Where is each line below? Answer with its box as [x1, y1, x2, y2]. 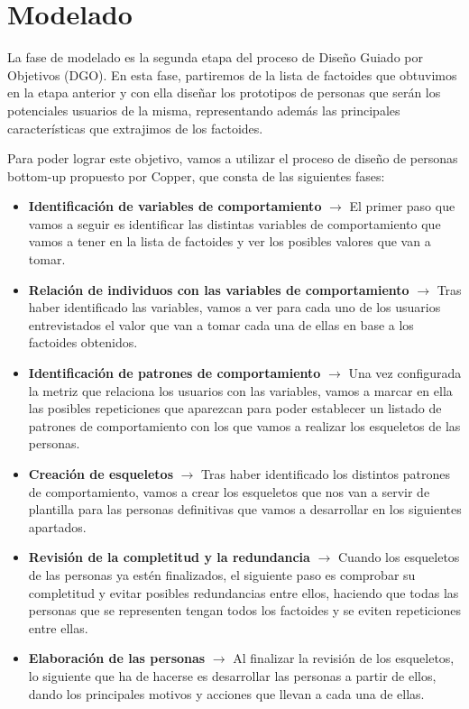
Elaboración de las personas [28, 649, 206, 668]
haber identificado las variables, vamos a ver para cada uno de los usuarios [28, 298, 441, 317]
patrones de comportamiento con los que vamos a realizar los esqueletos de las [28, 416, 461, 435]
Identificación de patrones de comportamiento [28, 364, 321, 382]
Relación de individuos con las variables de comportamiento [28, 280, 409, 299]
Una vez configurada [348, 364, 462, 382]
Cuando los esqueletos [337, 548, 460, 566]
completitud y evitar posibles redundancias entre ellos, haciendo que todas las [28, 583, 459, 602]
